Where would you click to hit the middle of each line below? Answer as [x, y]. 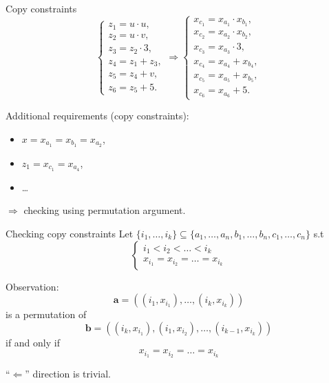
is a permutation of [46, 314]
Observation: [32, 286]
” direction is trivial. [68, 374]
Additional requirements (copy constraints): [97, 116]
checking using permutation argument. [105, 210]
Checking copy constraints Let [70, 233]
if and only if [33, 342]
